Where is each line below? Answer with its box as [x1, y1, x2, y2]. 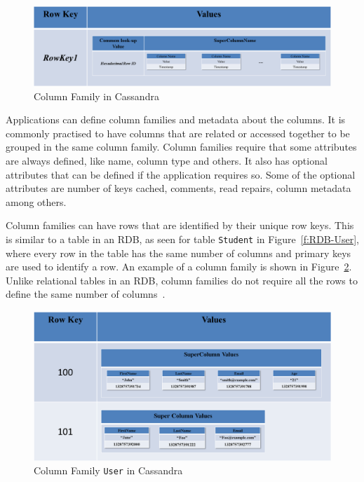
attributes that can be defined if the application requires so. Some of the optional [6, 167, 356, 181]
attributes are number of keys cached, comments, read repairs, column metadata [6, 181, 351, 195]
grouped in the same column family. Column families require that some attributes [6, 139, 357, 154]
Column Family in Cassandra [34, 88, 159, 103]
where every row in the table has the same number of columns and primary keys [6, 245, 351, 260]
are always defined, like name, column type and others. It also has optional [6, 153, 328, 168]
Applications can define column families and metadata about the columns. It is [6, 112, 346, 127]
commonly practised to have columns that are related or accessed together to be [6, 125, 350, 140]
